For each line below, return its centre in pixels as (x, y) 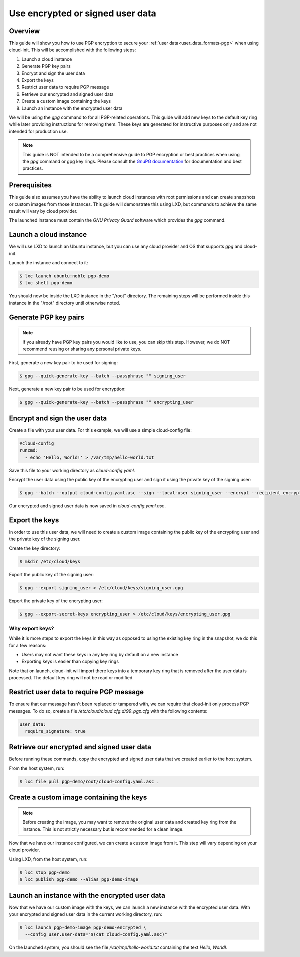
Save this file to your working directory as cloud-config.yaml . (72, 470)
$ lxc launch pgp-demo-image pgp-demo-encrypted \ (83, 928)
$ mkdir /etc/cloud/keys (50, 561)
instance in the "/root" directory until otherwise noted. (65, 303)
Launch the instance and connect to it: (49, 263)
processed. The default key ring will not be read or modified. (72, 678)
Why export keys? (32, 628)
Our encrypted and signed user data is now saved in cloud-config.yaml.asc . (87, 506)
